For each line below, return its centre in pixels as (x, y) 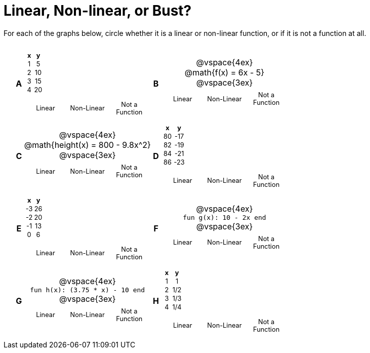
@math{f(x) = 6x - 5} (224, 73)
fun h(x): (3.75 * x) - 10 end (88, 290)
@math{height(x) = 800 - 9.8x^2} (87, 145)
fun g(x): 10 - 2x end (224, 217)
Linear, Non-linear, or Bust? (98, 11)
